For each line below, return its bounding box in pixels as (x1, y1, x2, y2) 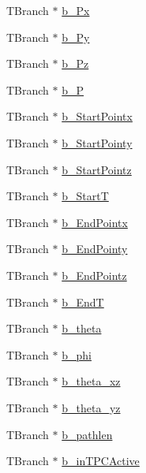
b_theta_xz (62, 373, 121, 389)
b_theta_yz (62, 399, 121, 415)
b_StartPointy (62, 134, 133, 151)
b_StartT (62, 188, 109, 204)
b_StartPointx (62, 108, 133, 125)
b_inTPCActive (62, 453, 140, 469)
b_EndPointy (62, 240, 128, 257)
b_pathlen (62, 426, 113, 442)
